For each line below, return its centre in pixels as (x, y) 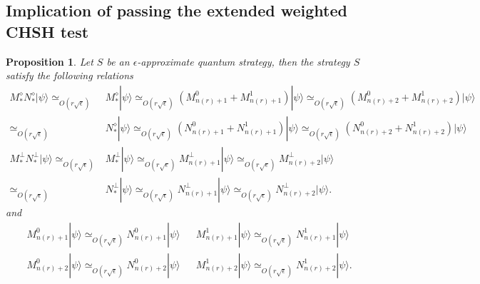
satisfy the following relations (70, 75)
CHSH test (47, 31)
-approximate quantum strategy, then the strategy (244, 61)
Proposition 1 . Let (50, 61)
